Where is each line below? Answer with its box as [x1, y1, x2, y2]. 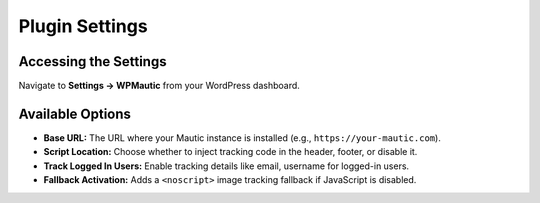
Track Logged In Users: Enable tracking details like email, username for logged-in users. [43, 160, 410, 172]
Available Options [18, 105, 132, 122]
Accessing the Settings [18, 53, 167, 70]
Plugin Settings [18, 15, 149, 37]
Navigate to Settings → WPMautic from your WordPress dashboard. [18, 80, 300, 92]
